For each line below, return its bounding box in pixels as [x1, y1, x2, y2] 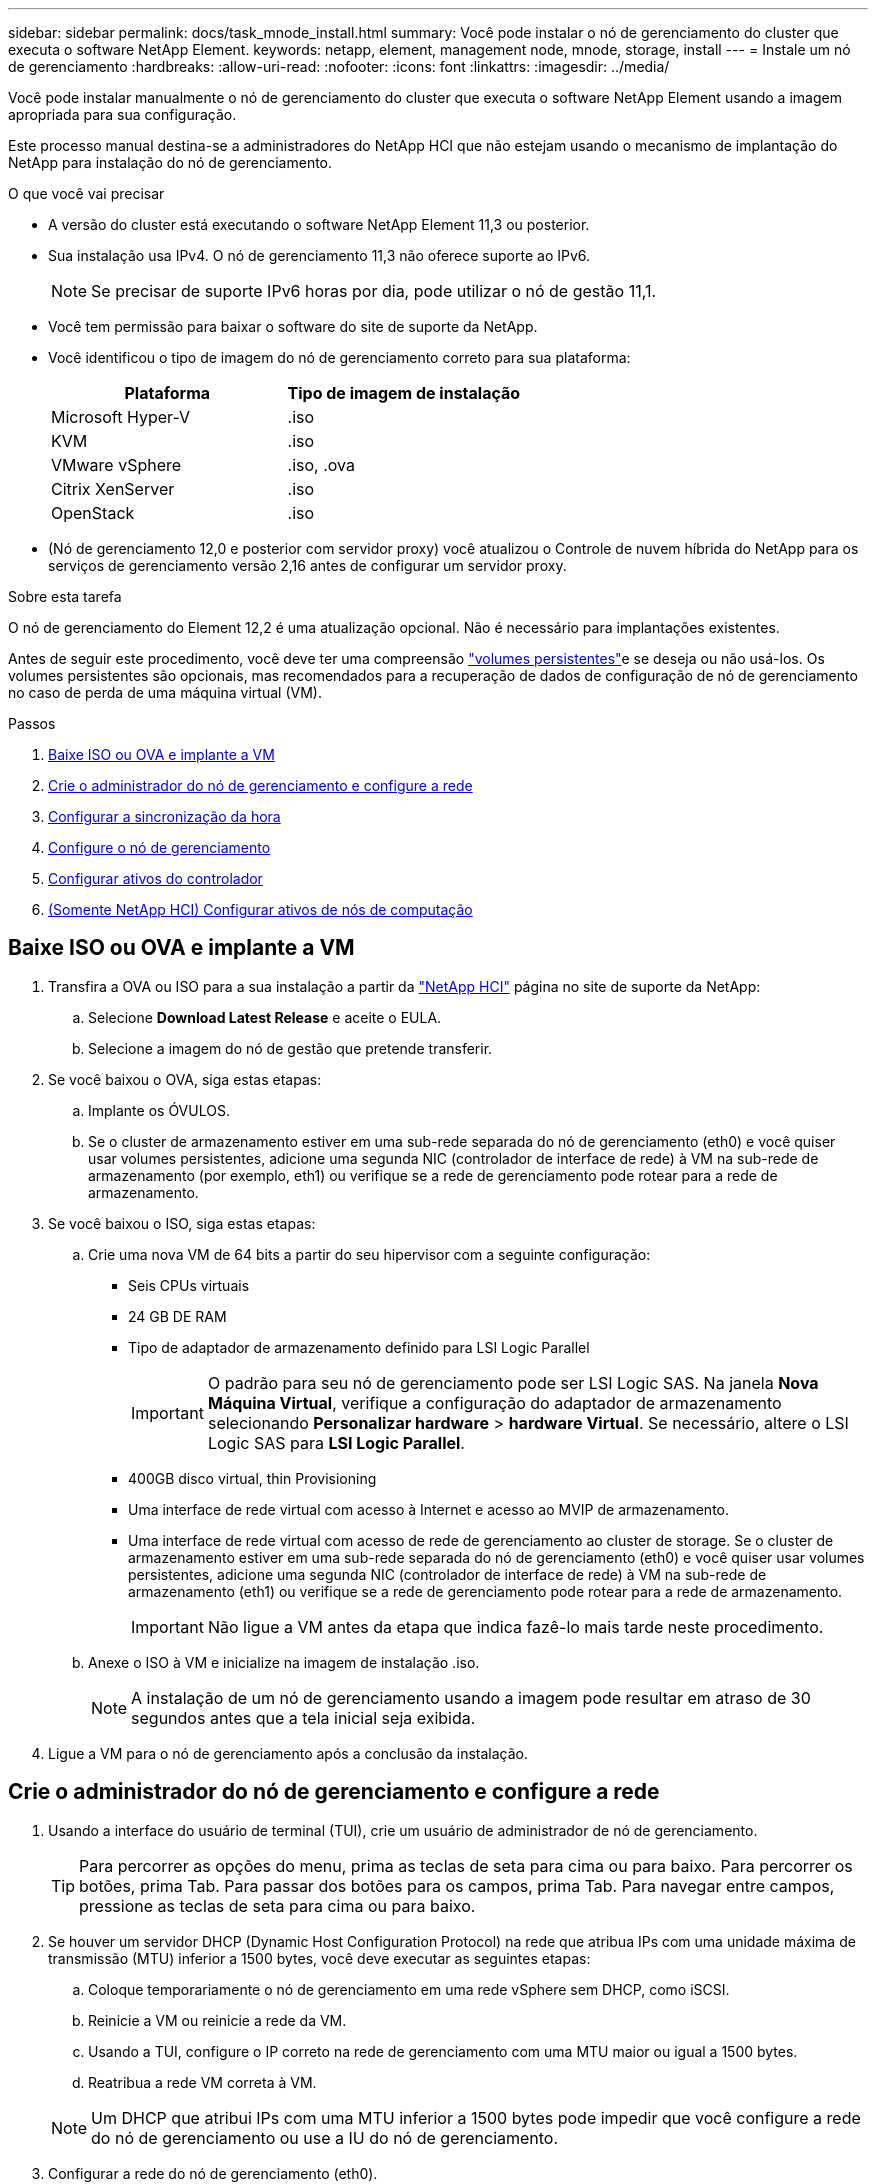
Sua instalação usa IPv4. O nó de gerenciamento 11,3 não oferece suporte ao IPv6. [48, 247, 591, 264]
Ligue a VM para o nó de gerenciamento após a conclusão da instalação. [48, 1744, 528, 1762]
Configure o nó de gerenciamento [48, 839, 271, 856]
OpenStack [51, 503, 135, 523]
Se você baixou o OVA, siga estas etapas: [48, 1070, 322, 1088]
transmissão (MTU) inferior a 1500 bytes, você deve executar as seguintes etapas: [48, 1949, 591, 1967]
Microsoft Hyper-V [51, 407, 191, 427]
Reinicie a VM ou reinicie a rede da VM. [88, 2011, 347, 2029]
